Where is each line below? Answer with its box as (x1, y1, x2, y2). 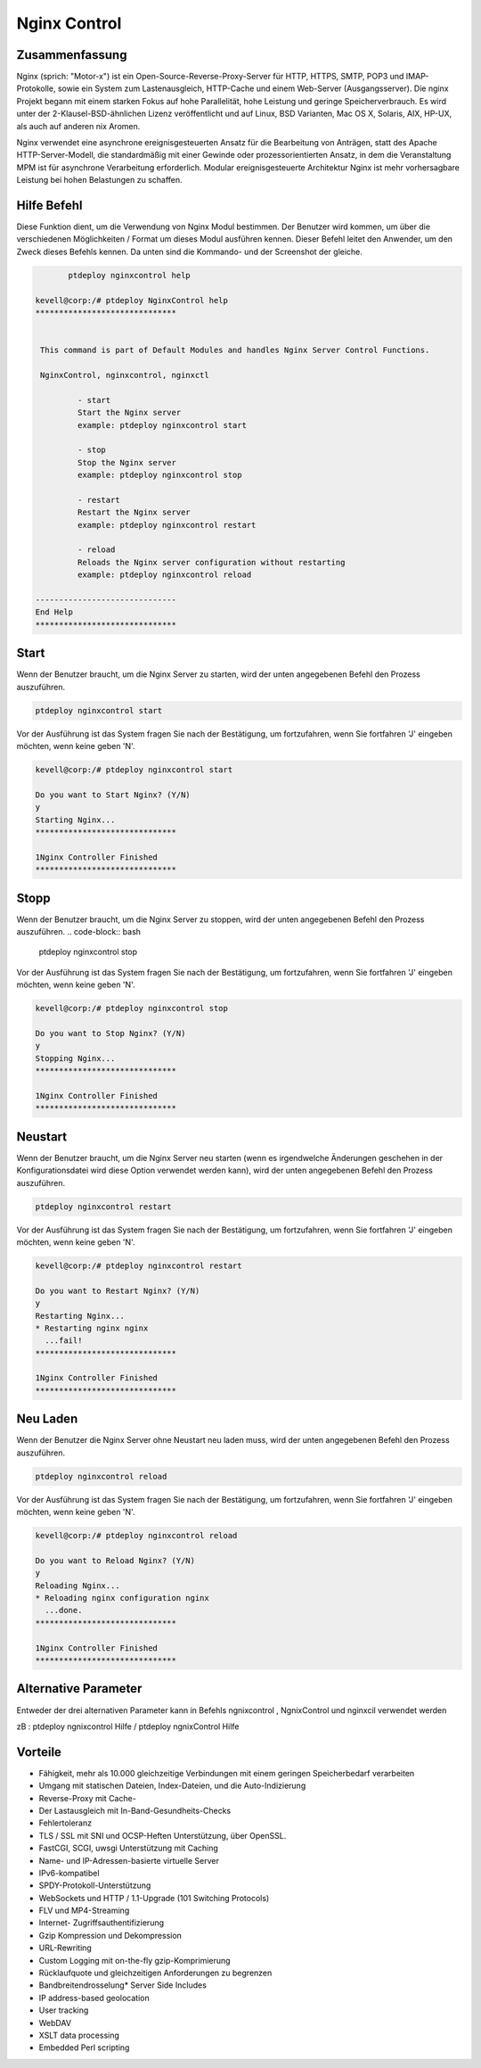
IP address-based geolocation (38, 1992, 151, 2003)
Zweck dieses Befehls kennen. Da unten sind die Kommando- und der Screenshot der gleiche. (16, 246, 363, 257)
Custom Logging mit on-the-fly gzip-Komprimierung (38, 1955, 231, 1965)
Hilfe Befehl (16, 198, 84, 213)
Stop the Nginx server (77, 457, 177, 467)
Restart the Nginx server (77, 507, 191, 517)
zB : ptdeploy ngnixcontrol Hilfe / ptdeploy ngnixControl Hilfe (16, 1721, 240, 1732)
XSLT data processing (38, 2030, 120, 2040)
